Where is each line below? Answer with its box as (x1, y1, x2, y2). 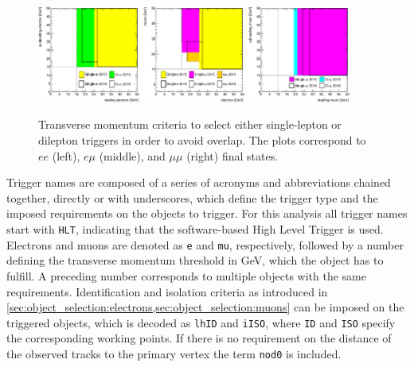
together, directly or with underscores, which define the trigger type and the (6, 189, 378, 206)
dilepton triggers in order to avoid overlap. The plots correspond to (38, 132, 366, 149)
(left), (52, 147, 80, 164)
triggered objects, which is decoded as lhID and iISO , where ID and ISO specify (6, 314, 396, 330)
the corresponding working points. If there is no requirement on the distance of (6, 330, 392, 346)
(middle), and (99, 147, 166, 164)
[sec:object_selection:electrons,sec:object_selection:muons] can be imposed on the (6, 299, 404, 315)
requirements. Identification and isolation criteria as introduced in (6, 283, 328, 299)
